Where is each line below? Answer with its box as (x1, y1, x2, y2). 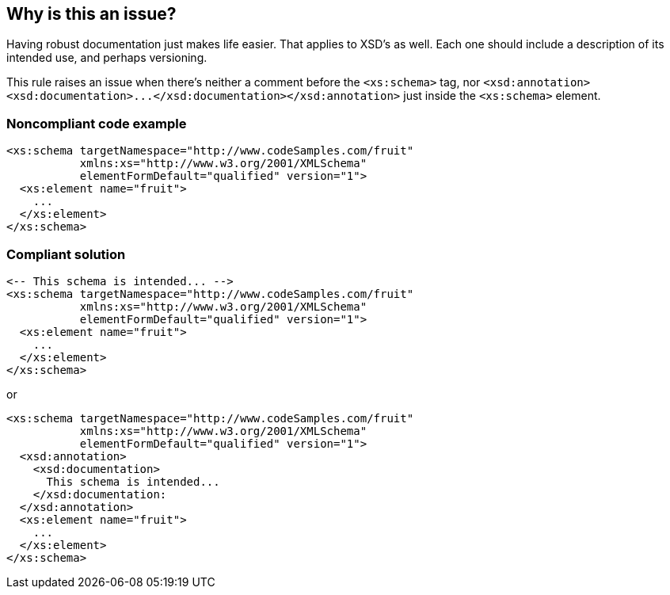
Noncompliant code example (6, 115, 187, 132)
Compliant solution (6, 246, 126, 262)
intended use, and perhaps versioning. (6, 51, 207, 65)
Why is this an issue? (6, 4, 177, 24)
